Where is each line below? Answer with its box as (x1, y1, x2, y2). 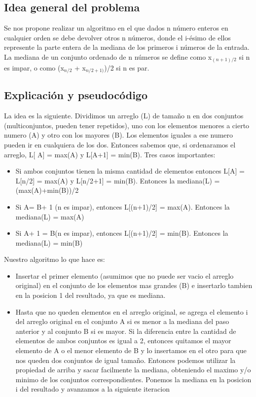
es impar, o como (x (4, 62, 64, 72)
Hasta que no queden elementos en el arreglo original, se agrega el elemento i (15, 306, 248, 317)
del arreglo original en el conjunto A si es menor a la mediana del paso (15, 316, 229, 326)
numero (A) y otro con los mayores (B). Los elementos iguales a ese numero (4, 130, 233, 140)
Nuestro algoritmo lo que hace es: (4, 254, 105, 264)
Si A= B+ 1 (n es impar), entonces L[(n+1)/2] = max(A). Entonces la (15, 201, 230, 212)
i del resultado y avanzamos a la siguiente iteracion (15, 384, 170, 394)
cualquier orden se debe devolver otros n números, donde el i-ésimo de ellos (4, 32, 231, 42)
